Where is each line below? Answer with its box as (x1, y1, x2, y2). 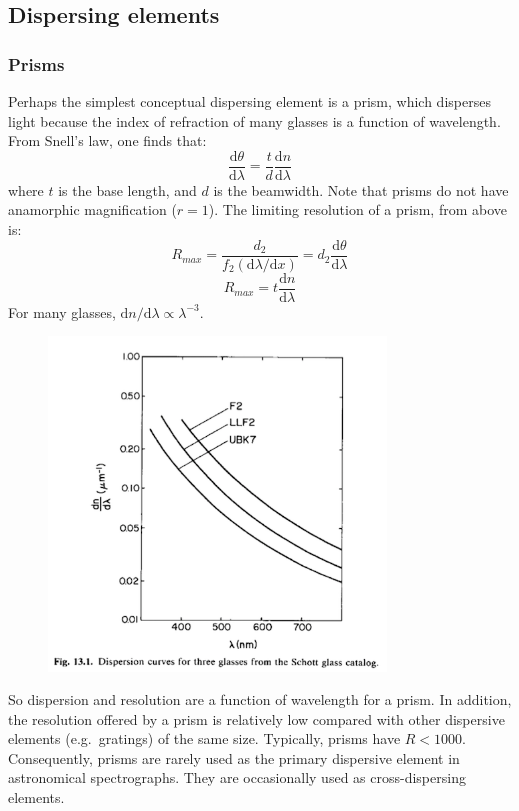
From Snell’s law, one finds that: (8, 130, 207, 151)
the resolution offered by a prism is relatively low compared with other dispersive (8, 708, 505, 729)
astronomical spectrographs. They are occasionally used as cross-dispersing (8, 767, 466, 788)
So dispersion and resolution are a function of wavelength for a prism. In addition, (8, 689, 512, 710)
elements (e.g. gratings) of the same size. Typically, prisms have (8, 728, 401, 749)
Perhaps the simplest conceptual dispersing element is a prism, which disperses (8, 91, 491, 111)
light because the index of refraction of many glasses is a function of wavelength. (8, 110, 501, 131)
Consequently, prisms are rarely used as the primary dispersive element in (8, 747, 460, 768)
